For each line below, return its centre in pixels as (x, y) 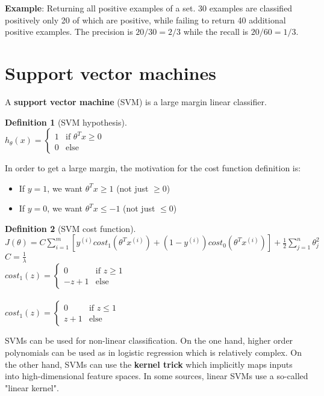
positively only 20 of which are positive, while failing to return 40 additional (145, 20)
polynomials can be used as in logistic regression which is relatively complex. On (153, 352)
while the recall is (216, 32)
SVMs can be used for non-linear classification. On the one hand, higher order (149, 340)
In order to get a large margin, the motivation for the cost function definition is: (153, 168)
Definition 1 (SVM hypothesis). (66, 122)
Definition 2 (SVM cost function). (70, 228)
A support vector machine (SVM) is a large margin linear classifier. (136, 101)
